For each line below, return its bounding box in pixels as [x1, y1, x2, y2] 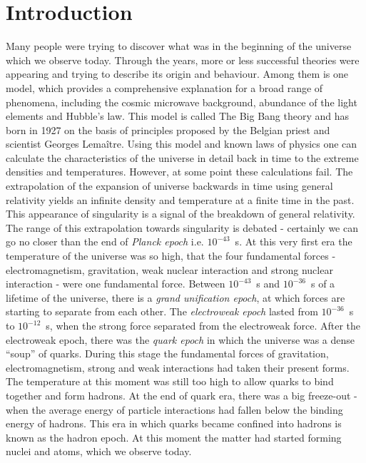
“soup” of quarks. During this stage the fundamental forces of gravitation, [6, 346, 329, 361]
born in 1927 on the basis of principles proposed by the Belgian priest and [6, 122, 330, 137]
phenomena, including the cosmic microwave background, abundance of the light [6, 94, 357, 109]
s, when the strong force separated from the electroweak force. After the [46, 318, 360, 332]
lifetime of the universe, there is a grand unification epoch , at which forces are [6, 290, 345, 305]
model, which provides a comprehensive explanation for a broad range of [6, 80, 323, 95]
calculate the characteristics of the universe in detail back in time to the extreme [6, 150, 359, 165]
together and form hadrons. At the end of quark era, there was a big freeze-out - [6, 387, 357, 402]
